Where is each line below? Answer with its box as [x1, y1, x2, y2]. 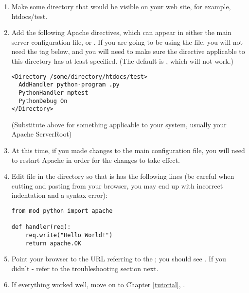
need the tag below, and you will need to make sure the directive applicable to [11, 46, 245, 56]
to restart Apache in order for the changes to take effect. [11, 155, 180, 165]
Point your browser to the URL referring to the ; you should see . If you [11, 254, 226, 264]
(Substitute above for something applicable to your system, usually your [11, 119, 227, 129]
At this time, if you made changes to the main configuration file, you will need [11, 145, 245, 155]
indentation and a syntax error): [11, 190, 107, 200]
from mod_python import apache [11, 207, 113, 214]
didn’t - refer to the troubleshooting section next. [11, 263, 159, 273]
